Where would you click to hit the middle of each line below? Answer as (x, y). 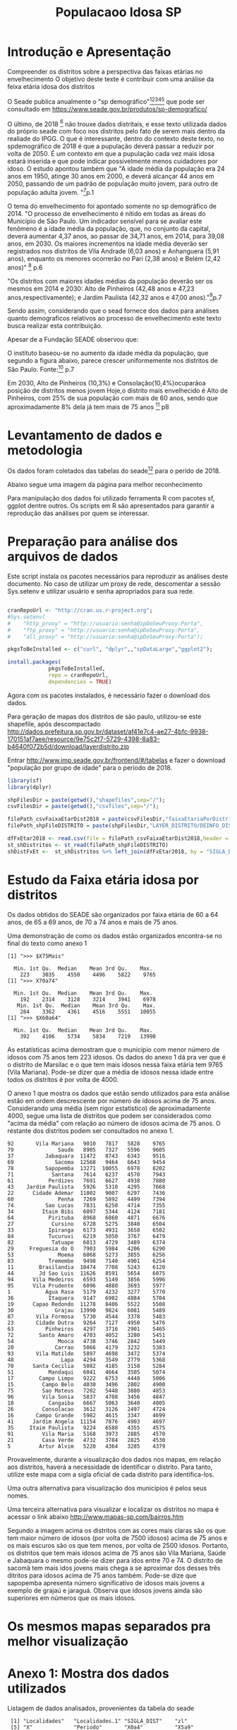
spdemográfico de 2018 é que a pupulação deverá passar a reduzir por (111, 146)
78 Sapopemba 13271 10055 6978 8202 (86, 1168)
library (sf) (25, 781)
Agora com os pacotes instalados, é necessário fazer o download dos (109, 695)
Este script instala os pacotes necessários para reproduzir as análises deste (118, 577)
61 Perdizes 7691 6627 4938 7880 (86, 1181)
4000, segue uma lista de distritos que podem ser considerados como (109, 1115)
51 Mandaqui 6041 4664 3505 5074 (86, 1372)
